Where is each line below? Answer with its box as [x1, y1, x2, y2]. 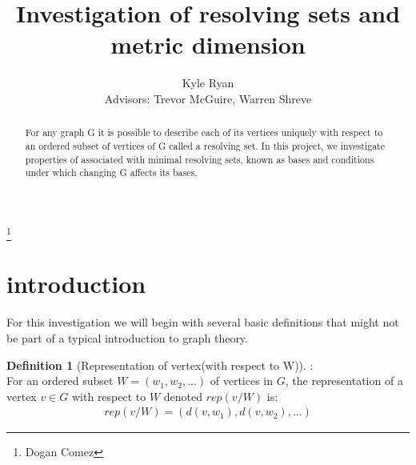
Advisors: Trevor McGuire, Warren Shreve [104, 90, 312, 106]
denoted [163, 387, 203, 404]
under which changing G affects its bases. [25, 166, 198, 179]
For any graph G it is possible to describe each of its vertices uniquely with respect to [25, 126, 383, 139]
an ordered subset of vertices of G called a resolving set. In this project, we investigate [25, 138, 386, 152]
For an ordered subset [6, 372, 114, 389]
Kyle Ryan [182, 74, 234, 91]
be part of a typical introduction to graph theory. [6, 329, 248, 346]
